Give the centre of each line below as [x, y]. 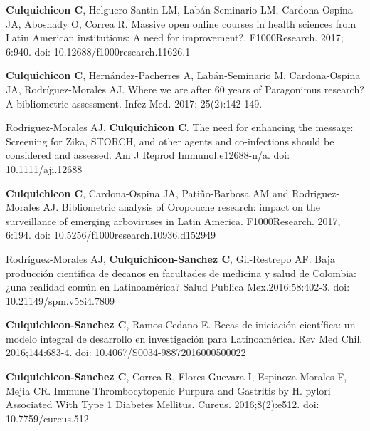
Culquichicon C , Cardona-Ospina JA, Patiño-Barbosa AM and [147, 193]
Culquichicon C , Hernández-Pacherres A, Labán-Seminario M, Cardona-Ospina [183, 75]
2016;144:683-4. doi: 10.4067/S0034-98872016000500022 [126, 352]
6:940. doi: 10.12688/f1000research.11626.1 [98, 51]
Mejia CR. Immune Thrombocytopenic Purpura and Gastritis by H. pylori [168, 390]
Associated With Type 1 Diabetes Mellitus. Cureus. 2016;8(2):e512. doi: [163, 404]
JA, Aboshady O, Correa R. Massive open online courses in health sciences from [181, 23]
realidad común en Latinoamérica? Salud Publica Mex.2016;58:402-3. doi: [190, 287]
